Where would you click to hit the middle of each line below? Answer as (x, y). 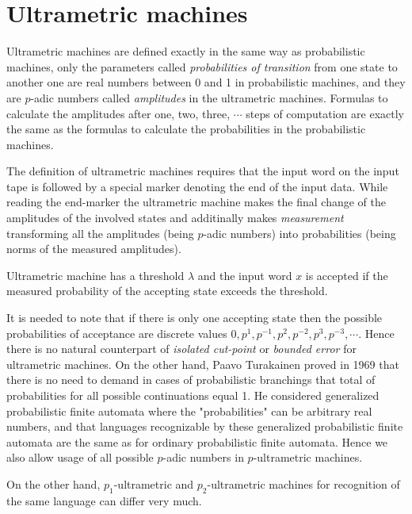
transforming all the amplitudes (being (100, 233)
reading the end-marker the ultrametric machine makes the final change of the (196, 202)
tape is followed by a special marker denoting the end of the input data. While (197, 186)
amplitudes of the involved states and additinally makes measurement (175, 218)
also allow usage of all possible (80, 457)
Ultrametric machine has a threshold (95, 275)
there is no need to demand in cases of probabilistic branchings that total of (191, 380)
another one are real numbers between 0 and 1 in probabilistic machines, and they (206, 82)
